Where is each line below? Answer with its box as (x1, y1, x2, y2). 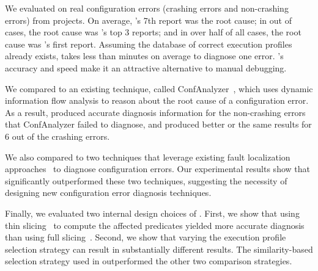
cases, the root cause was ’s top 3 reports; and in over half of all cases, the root (5, 26, 301, 38)
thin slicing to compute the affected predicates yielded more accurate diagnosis (5, 219, 305, 231)
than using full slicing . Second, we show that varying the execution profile (5, 231, 286, 244)
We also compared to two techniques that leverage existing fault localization (5, 150, 290, 163)
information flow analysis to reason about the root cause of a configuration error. (5, 94, 309, 107)
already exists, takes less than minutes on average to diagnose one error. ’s (5, 49, 284, 62)
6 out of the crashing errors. (5, 129, 110, 142)
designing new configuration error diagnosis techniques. (5, 186, 212, 199)
